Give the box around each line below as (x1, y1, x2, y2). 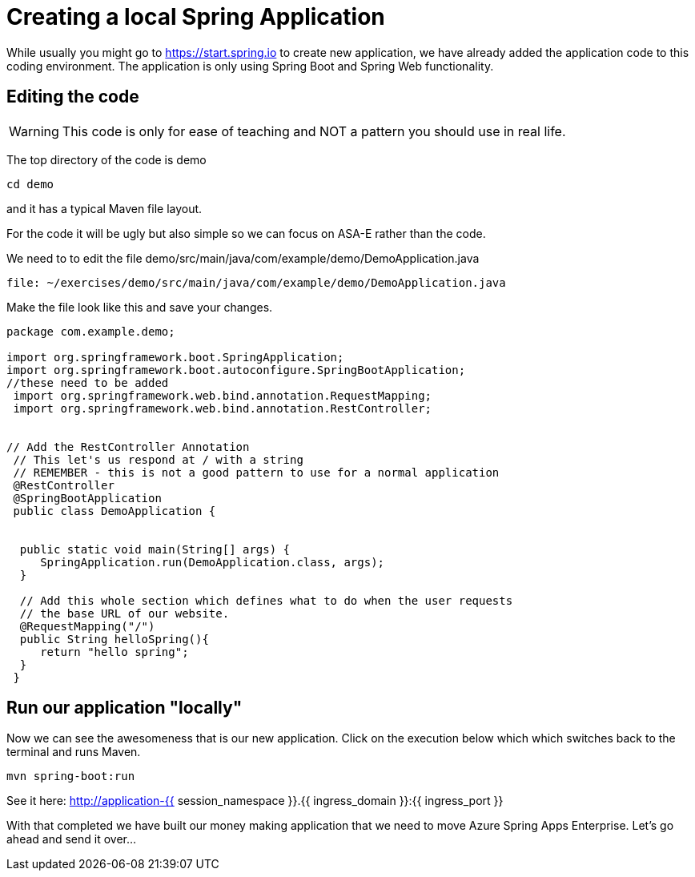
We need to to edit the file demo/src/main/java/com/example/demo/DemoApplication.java (6, 251, 480, 265)
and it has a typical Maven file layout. (6, 201, 203, 215)
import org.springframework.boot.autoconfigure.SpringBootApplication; (6, 363, 466, 376)
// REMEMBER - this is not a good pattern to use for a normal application (13, 465, 500, 479)
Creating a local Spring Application (6, 3, 385, 30)
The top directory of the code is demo (6, 152, 207, 167)
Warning (9, 123, 59, 139)
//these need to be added (6, 376, 169, 389)
